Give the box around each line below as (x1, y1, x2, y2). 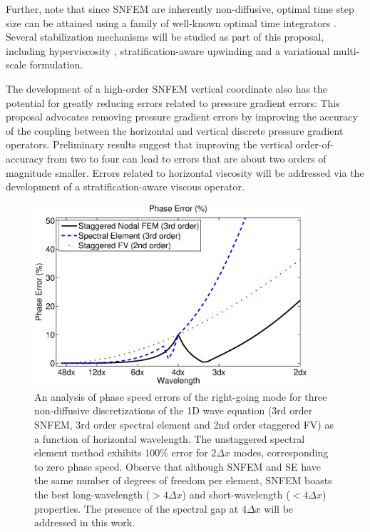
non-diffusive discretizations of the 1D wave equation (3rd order (34, 403, 313, 418)
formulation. (29, 57, 83, 72)
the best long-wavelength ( (34, 486, 150, 501)
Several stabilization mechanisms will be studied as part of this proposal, (6, 29, 324, 44)
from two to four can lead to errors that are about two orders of (46, 150, 327, 165)
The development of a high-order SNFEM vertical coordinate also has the (6, 81, 328, 96)
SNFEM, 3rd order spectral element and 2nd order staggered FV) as (34, 417, 334, 431)
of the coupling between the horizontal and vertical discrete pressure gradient (6, 123, 344, 138)
